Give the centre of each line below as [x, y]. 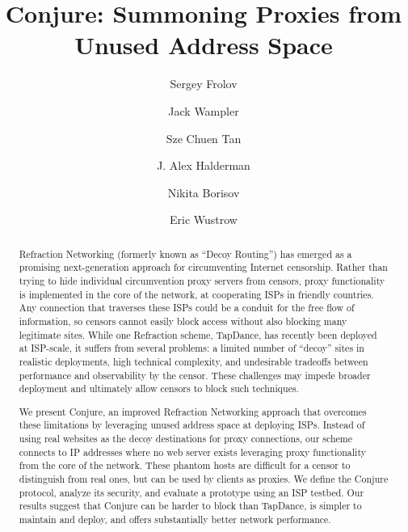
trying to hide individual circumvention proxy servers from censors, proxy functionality [202, 280]
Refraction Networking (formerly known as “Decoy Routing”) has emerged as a [185, 253]
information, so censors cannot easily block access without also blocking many [183, 321]
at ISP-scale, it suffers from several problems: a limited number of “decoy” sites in [191, 348]
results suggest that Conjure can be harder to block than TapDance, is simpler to [190, 506]
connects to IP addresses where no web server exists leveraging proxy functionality [192, 452]
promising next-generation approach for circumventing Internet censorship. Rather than [203, 267]
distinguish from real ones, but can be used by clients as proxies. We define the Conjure [204, 479]
